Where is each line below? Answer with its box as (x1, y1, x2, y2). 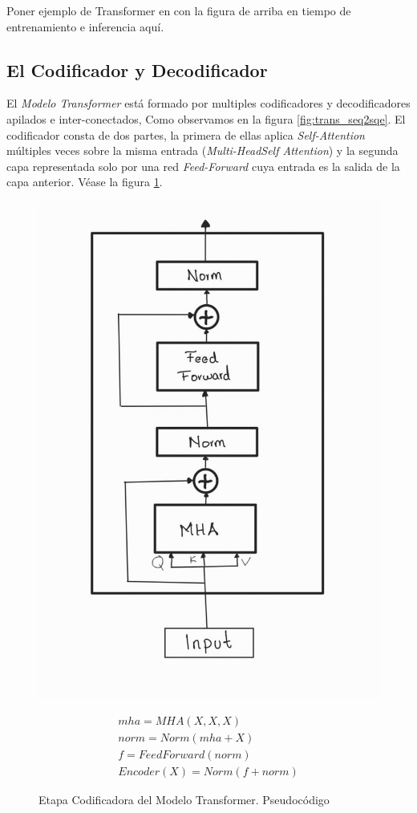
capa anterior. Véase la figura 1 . (6, 173, 163, 190)
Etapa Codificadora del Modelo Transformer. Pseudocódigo (38, 791, 330, 808)
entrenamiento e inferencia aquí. (6, 18, 164, 35)
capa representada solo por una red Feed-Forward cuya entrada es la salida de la (6, 157, 400, 174)
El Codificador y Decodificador (6, 57, 268, 82)
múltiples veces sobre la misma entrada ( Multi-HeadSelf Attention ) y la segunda (6, 142, 399, 159)
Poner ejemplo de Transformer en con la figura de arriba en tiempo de (6, 2, 351, 18)
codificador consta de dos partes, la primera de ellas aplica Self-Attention (6, 126, 365, 143)
